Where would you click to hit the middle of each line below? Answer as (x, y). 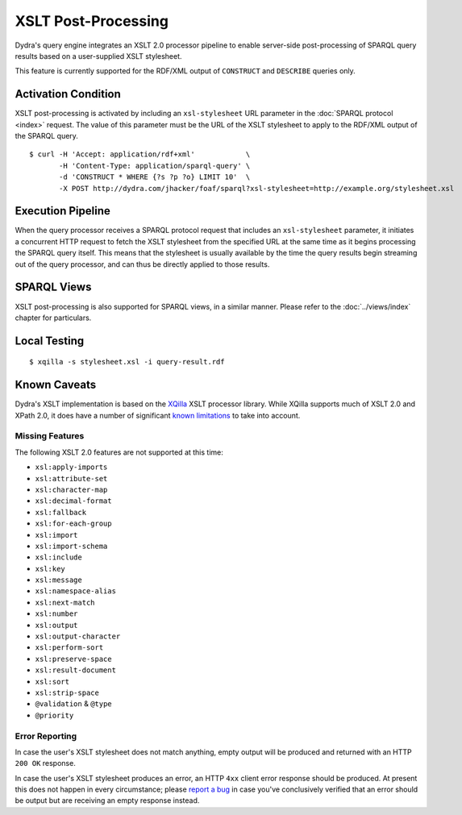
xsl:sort (52, 682)
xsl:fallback (61, 512)
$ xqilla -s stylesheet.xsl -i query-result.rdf (127, 362)
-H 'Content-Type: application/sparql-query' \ (155, 166)
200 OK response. (45, 763)
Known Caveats (56, 385)
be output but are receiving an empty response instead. (107, 800)
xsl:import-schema (71, 546)
